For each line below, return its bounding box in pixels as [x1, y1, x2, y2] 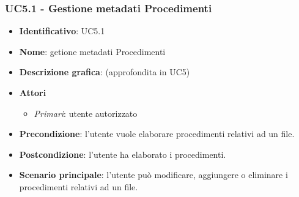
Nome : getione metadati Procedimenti [19, 45, 166, 58]
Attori [19, 86, 46, 98]
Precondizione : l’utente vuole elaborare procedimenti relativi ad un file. [19, 127, 295, 140]
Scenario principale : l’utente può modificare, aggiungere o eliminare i [19, 168, 288, 181]
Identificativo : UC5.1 [19, 24, 105, 37]
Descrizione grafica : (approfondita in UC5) [19, 65, 190, 78]
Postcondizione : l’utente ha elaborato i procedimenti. [19, 147, 226, 160]
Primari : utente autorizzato [34, 106, 138, 119]
